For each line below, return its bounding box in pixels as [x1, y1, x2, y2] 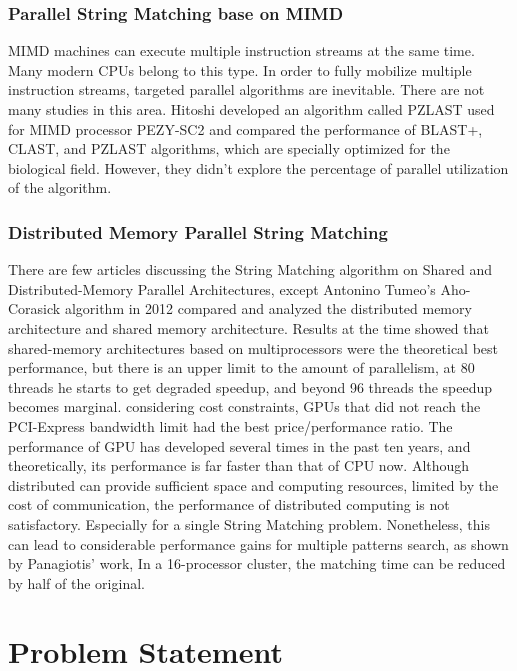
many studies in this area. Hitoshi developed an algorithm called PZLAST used [8, 99, 495, 119]
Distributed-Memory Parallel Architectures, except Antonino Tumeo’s [8, 278, 436, 299]
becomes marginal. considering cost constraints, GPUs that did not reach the [8, 396, 481, 417]
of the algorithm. [8, 177, 112, 198]
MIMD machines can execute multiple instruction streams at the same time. [8, 40, 475, 61]
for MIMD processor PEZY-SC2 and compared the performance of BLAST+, [8, 118, 483, 139]
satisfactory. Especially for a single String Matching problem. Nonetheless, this [8, 513, 490, 534]
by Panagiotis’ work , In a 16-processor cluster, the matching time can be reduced [8, 553, 506, 574]
